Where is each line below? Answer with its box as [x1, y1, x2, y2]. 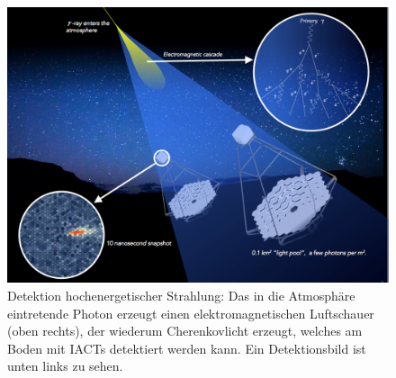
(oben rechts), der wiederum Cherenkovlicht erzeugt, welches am [7, 321, 363, 340]
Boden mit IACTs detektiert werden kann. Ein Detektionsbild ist [7, 338, 366, 357]
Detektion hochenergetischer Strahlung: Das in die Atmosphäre [7, 286, 355, 304]
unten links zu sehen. [7, 356, 123, 375]
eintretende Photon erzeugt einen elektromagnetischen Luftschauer [7, 303, 374, 322]
